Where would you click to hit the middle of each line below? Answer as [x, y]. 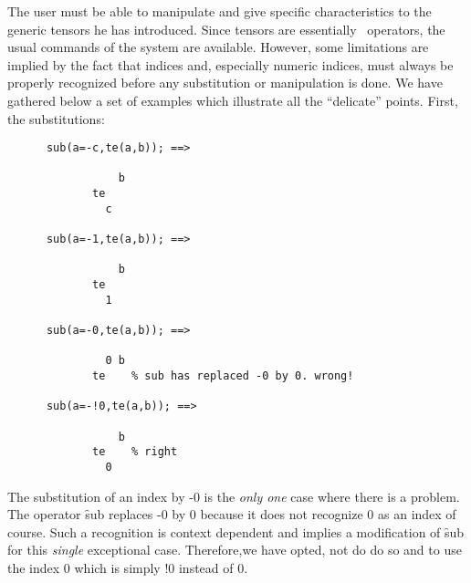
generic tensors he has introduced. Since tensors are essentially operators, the [226, 29]
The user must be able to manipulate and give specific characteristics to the [220, 11]
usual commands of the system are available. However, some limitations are [218, 47]
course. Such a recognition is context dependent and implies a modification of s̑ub [236, 531]
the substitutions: [56, 118]
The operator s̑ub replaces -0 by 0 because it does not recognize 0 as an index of [232, 514]
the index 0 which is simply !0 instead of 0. [128, 567]
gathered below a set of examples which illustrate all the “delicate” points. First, [233, 100]
